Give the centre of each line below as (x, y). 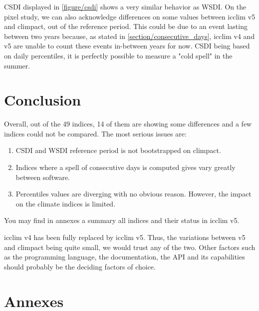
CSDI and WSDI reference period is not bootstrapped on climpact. (118, 150)
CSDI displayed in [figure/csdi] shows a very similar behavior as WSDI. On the (125, 6)
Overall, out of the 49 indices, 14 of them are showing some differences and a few (128, 124)
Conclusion (43, 100)
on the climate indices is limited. (66, 203)
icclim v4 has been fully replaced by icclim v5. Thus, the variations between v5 (125, 237)
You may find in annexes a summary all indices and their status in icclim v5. (122, 220)
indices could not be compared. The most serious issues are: (95, 133)
